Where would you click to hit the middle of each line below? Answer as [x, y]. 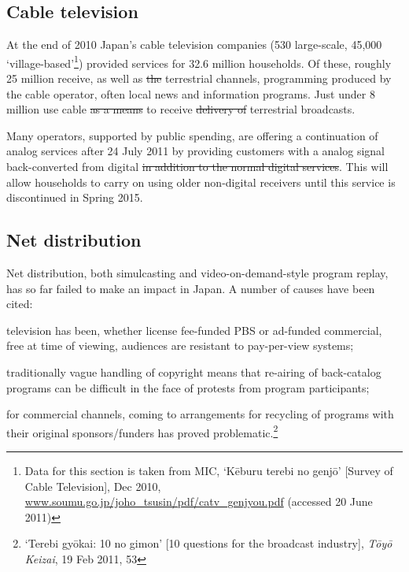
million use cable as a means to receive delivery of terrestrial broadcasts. [181, 109]
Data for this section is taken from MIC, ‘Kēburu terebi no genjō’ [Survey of [209, 470]
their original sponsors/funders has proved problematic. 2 [142, 431]
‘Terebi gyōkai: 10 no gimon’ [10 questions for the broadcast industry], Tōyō [208, 543]
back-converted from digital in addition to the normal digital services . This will [197, 167]
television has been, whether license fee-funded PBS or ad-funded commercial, [194, 330]
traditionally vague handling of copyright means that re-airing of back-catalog [194, 371]
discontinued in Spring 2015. [75, 197]
